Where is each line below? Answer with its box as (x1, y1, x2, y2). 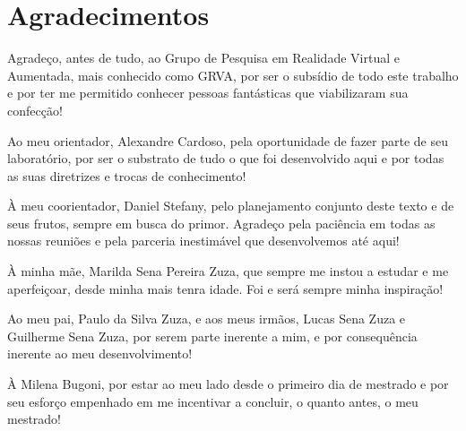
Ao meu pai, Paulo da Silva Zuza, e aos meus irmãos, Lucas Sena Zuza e (7, 309, 406, 328)
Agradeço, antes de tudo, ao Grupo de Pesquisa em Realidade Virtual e (7, 48, 400, 67)
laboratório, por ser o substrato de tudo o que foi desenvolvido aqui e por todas (7, 149, 444, 168)
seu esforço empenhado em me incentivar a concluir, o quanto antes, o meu (7, 392, 419, 410)
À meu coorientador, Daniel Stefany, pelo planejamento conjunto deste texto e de (7, 196, 454, 215)
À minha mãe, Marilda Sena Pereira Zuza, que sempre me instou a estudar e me (7, 262, 449, 280)
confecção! (7, 100, 63, 119)
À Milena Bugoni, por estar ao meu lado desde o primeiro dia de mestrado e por (7, 375, 449, 393)
